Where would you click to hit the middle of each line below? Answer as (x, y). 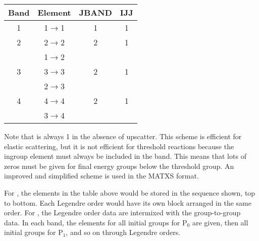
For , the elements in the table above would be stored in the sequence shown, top (130, 192)
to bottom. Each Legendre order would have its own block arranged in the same (128, 202)
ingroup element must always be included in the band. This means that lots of (125, 156)
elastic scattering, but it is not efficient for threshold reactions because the (119, 146)
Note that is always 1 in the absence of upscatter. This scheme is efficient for (123, 136)
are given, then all (220, 222)
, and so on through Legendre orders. (123, 232)
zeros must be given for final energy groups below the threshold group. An (119, 166)
